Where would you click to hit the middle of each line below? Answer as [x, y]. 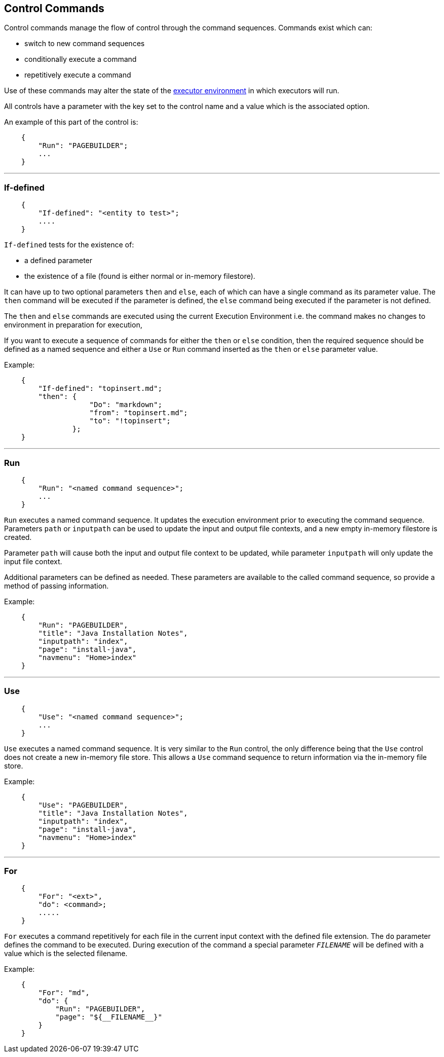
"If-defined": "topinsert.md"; [100, 389]
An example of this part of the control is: [71, 122]
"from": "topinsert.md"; [139, 413]
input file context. [33, 561]
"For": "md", [64, 993]
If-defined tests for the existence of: [69, 245]
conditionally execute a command [81, 59]
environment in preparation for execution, [73, 325]
